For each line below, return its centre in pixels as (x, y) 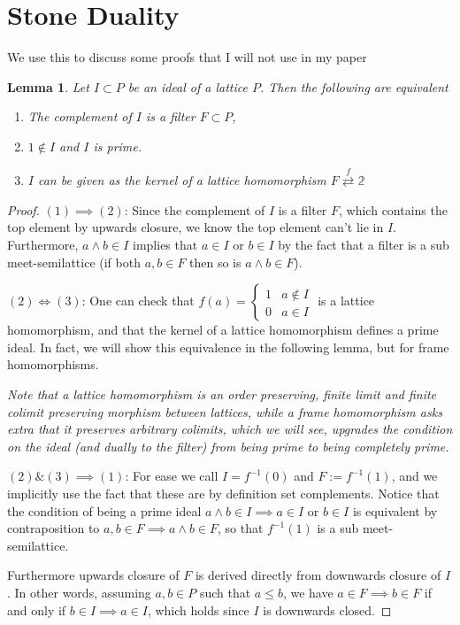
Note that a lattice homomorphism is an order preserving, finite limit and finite (222, 394)
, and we (414, 476)
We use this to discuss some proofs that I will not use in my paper (187, 57)
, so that (241, 528)
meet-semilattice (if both (74, 262)
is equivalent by (395, 510)
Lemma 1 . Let (48, 86)
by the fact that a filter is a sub (364, 245)
